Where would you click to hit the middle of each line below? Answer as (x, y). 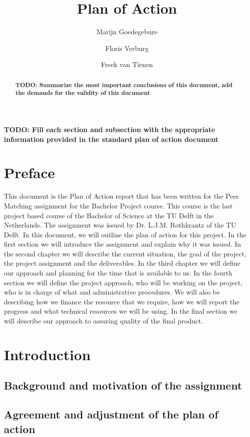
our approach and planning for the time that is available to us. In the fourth (118, 273)
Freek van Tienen (127, 64)
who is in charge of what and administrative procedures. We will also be (112, 292)
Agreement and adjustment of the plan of (111, 414)
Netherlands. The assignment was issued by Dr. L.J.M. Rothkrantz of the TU (120, 225)
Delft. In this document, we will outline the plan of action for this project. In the (125, 234)
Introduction (47, 354)
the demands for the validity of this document (83, 93)
